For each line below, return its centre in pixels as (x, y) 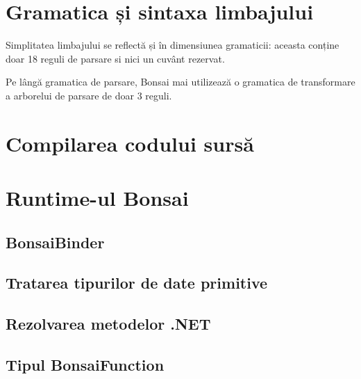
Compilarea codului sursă (130, 143)
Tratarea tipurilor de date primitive (137, 283)
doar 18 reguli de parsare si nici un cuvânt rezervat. (115, 58)
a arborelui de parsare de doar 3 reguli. (89, 95)
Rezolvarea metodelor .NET (108, 324)
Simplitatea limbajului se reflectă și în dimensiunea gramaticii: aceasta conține (173, 45)
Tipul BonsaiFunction (85, 364)
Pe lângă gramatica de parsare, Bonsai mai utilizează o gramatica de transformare (180, 82)
